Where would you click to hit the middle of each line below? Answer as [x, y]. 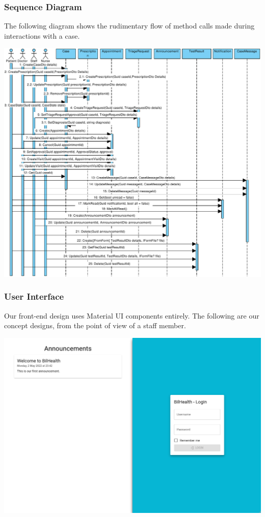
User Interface [34, 296]
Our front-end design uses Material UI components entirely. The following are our [132, 315]
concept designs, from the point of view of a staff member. [95, 325]
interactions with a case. [42, 35]
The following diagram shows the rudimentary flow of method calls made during [129, 26]
